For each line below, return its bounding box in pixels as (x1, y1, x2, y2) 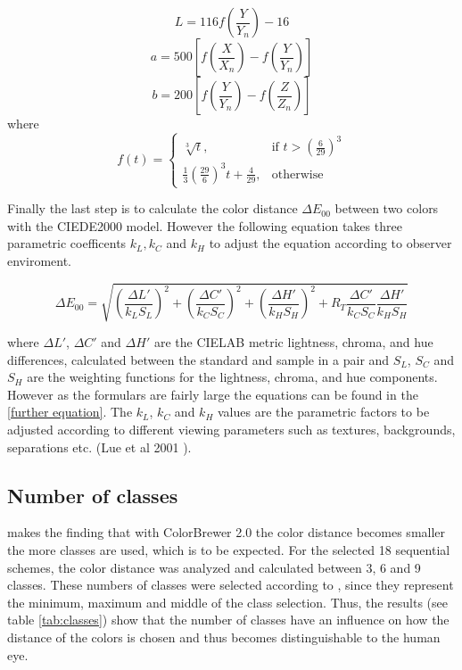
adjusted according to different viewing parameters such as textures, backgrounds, (7, 420, 456, 439)
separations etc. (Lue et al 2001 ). (7, 437, 192, 456)
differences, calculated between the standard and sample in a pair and (7, 350, 390, 368)
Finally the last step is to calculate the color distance (7, 199, 298, 218)
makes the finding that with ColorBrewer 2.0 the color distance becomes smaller (7, 523, 446, 542)
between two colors (334, 199, 439, 218)
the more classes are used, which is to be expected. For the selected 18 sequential (7, 541, 450, 559)
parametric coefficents (7, 234, 127, 252)
